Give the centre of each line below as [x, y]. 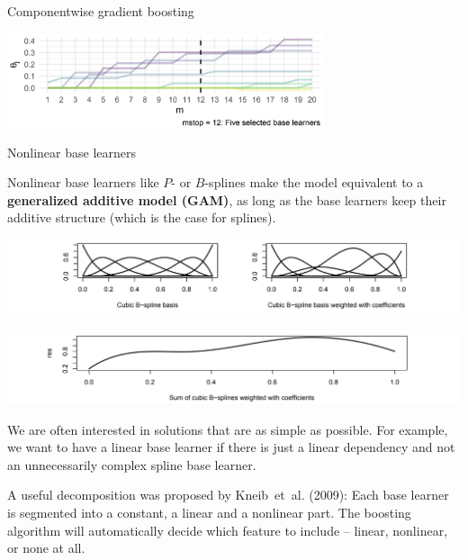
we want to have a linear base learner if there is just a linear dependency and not [231, 447]
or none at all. [46, 548]
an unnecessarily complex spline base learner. [132, 464]
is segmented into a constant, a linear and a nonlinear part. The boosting [209, 512]
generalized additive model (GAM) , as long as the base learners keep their [227, 199]
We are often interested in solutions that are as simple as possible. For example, [228, 429]
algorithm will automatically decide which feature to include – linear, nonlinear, [228, 530]
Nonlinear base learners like [83, 182]
